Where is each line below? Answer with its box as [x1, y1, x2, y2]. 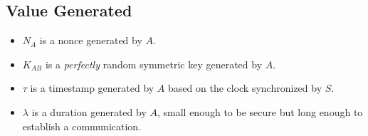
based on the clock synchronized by [168, 80, 322, 95]
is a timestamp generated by [30, 80, 154, 95]
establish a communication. [22, 118, 142, 133]
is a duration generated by [31, 104, 147, 119]
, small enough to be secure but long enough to [157, 104, 363, 119]
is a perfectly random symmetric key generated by [45, 56, 263, 71]
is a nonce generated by [39, 33, 142, 48]
